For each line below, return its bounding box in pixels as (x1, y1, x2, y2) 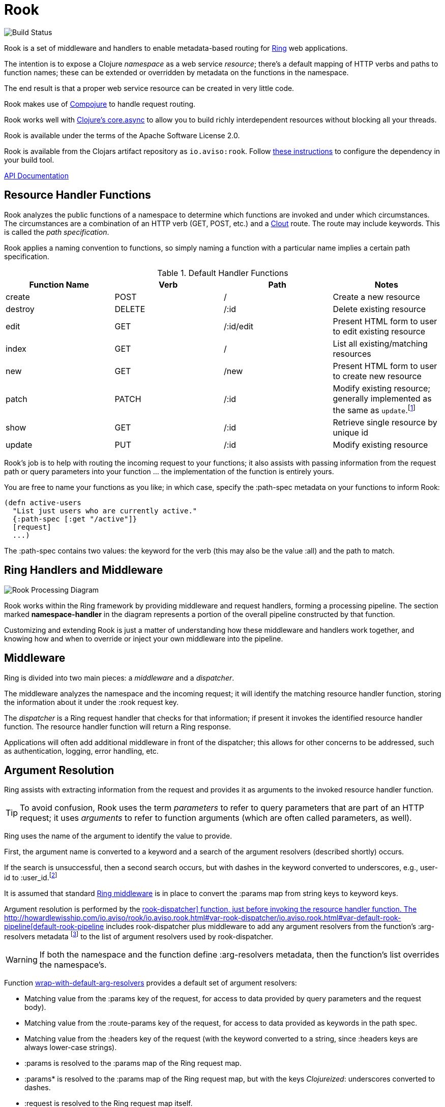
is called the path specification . (4, 227, 109, 236)
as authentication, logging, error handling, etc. (4, 746, 159, 755)
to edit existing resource (333, 326, 426, 336)
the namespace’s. (39, 959, 107, 970)
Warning (6, 954, 38, 965)
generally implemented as (333, 393, 432, 404)
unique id (333, 427, 369, 438)
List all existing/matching (333, 338, 428, 349)
